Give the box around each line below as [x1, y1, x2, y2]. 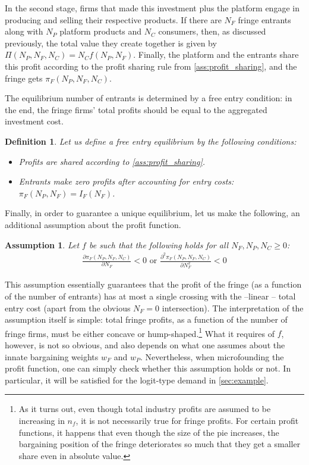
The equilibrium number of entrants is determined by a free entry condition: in [5, 92, 292, 104]
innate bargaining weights [5, 350, 99, 363]
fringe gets [5, 71, 43, 84]
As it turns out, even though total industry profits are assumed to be [18, 402, 271, 415]
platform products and [59, 25, 142, 38]
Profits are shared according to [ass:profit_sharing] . [18, 155, 206, 167]
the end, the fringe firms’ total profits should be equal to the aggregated [5, 103, 267, 116]
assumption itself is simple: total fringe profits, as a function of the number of [5, 313, 288, 326]
